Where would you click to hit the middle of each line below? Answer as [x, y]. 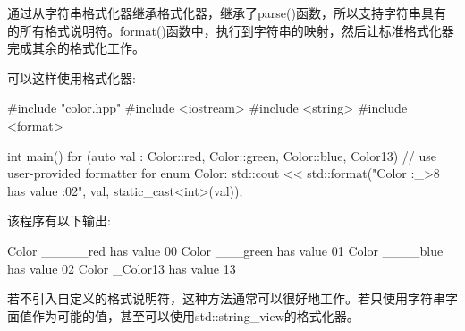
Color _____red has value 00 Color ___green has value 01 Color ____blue [225, 250]
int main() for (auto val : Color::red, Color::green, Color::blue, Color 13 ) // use [222, 155]
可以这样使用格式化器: [72, 77]
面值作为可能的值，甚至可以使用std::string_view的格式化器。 [183, 315]
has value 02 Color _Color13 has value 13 [122, 268]
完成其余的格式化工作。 [76, 48]
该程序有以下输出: [59, 221]
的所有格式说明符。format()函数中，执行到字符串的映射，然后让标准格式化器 [231, 30]
